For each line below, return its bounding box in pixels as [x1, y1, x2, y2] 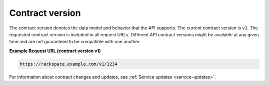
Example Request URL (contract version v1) [9, 48, 101, 54]
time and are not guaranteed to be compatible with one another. [9, 39, 141, 45]
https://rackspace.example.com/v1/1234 [19, 61, 117, 67]
